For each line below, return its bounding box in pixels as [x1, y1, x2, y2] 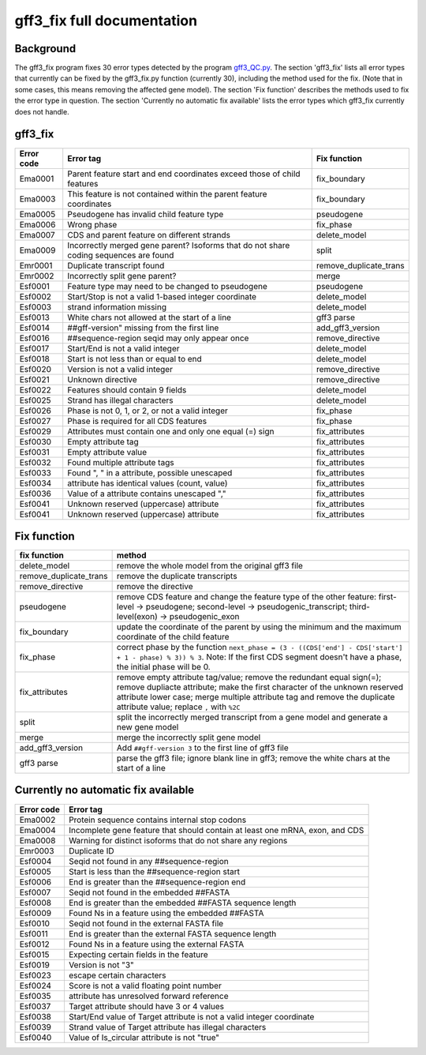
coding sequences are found [67, 250, 174, 261]
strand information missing [67, 301, 167, 312]
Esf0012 [19, 938, 50, 949]
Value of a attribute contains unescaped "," [67, 488, 226, 499]
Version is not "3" [68, 959, 134, 971]
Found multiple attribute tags [67, 456, 174, 467]
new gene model [116, 722, 179, 733]
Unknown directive [67, 374, 137, 385]
